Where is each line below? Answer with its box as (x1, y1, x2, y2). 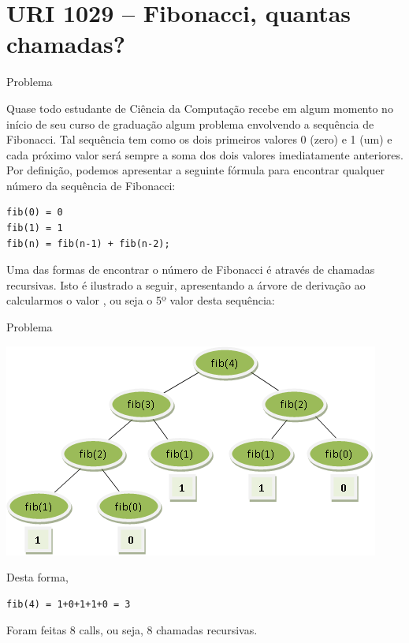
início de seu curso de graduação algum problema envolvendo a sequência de (6, 115, 374, 132)
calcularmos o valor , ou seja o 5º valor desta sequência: (6, 292, 275, 308)
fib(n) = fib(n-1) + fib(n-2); (6, 237, 170, 249)
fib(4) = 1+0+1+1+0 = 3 (6, 598, 131, 610)
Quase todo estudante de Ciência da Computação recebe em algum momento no (6, 99, 393, 116)
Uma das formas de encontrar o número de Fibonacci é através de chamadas (6, 261, 375, 278)
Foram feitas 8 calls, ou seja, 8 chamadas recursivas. (6, 622, 258, 638)
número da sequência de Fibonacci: (6, 177, 176, 193)
